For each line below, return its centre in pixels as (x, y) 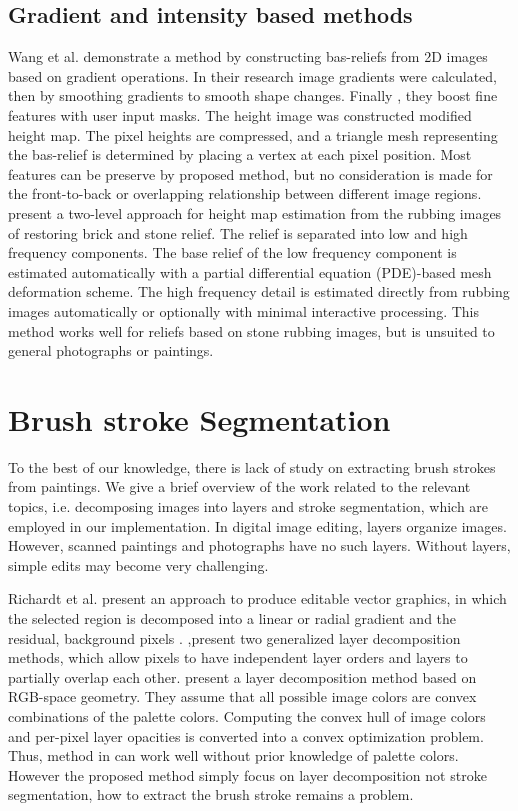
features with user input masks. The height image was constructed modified (240, 114)
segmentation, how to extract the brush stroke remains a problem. (211, 794)
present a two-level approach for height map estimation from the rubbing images (255, 212)
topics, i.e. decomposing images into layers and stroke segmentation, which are (248, 506)
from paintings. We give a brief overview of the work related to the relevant (239, 486)
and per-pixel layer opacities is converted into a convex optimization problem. (246, 735)
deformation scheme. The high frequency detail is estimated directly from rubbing (259, 291)
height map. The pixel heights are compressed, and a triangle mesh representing (253, 134)
